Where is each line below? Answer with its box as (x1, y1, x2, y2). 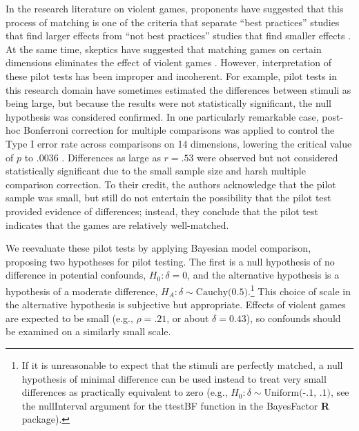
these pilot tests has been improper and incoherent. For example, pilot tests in (6, 68, 337, 83)
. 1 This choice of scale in (247, 281, 351, 298)
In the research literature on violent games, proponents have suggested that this (6, 1, 344, 15)
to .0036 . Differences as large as (24, 150, 161, 164)
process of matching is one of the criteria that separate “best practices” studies (6, 14, 340, 29)
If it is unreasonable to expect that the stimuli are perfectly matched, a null (21, 357, 343, 372)
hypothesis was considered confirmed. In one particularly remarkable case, (6, 109, 319, 123)
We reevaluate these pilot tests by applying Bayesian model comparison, (6, 241, 311, 255)
